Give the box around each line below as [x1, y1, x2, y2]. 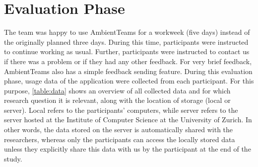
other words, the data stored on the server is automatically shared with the [4, 124, 233, 135]
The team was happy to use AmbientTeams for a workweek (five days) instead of [4, 27, 250, 37]
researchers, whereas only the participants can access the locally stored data [4, 134, 235, 144]
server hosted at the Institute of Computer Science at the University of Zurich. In [4, 114, 252, 125]
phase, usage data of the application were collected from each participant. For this [4, 76, 254, 86]
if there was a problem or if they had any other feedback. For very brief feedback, [4, 56, 252, 66]
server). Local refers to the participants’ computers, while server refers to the [4, 104, 238, 115]
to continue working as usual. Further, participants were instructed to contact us [4, 46, 250, 57]
